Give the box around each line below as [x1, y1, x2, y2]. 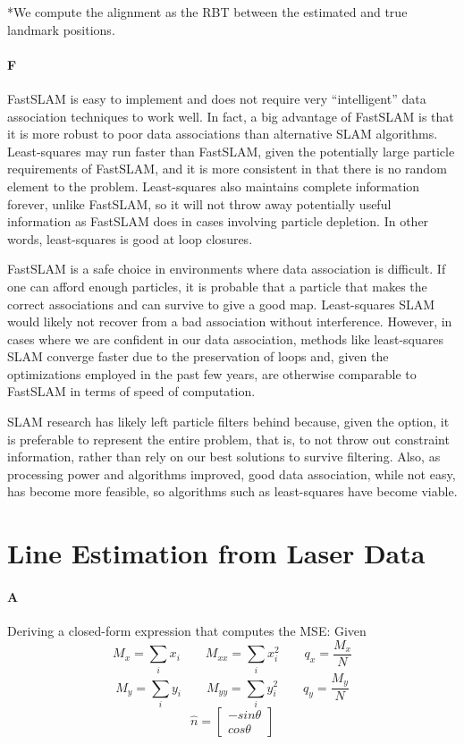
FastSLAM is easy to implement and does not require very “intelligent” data [7, 89, 426, 107]
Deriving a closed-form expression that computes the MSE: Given [7, 621, 367, 640]
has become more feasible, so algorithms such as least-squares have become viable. [7, 482, 458, 501]
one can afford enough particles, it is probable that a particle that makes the [7, 276, 427, 295]
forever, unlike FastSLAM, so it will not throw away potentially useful [7, 194, 392, 213]
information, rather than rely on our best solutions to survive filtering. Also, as [7, 447, 441, 466]
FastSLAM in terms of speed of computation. [7, 382, 256, 401]
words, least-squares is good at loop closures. [7, 229, 253, 248]
